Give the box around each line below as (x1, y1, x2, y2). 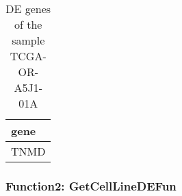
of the (14, 16, 42, 32)
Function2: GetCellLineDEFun (5, 177, 177, 194)
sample (12, 32, 45, 48)
